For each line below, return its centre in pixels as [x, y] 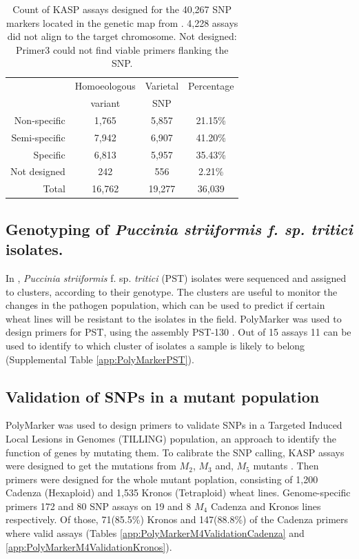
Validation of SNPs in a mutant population [163, 396]
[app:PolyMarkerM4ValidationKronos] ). [89, 546]
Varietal [162, 86]
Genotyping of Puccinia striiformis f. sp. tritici [179, 228]
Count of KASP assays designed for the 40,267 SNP [122, 9]
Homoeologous [105, 86]
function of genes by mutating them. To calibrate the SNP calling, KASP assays [175, 452]
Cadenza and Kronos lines [266, 506]
